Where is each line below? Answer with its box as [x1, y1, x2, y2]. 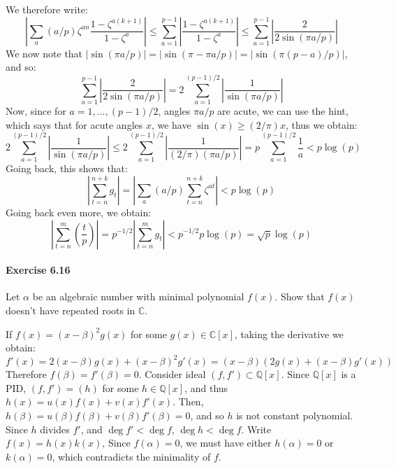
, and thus [184, 380, 228, 395]
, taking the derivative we [234, 326, 344, 341]
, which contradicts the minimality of [52, 449, 211, 463]
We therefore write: [6, 2, 88, 16]
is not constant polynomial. [236, 407, 353, 422]
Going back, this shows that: [6, 161, 128, 176]
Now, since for [6, 103, 66, 118]
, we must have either [179, 435, 272, 450]
